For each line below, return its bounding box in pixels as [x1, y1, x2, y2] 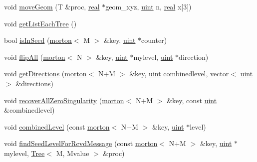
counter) [141, 35, 167, 45]
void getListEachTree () [4, 18, 77, 28]
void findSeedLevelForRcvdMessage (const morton [4, 138, 158, 149]
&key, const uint [167, 95, 217, 105]
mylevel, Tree [4, 148, 45, 158]
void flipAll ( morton [4, 51, 65, 62]
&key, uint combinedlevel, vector [129, 68, 229, 79]
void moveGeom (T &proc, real [4, 1, 100, 11]
